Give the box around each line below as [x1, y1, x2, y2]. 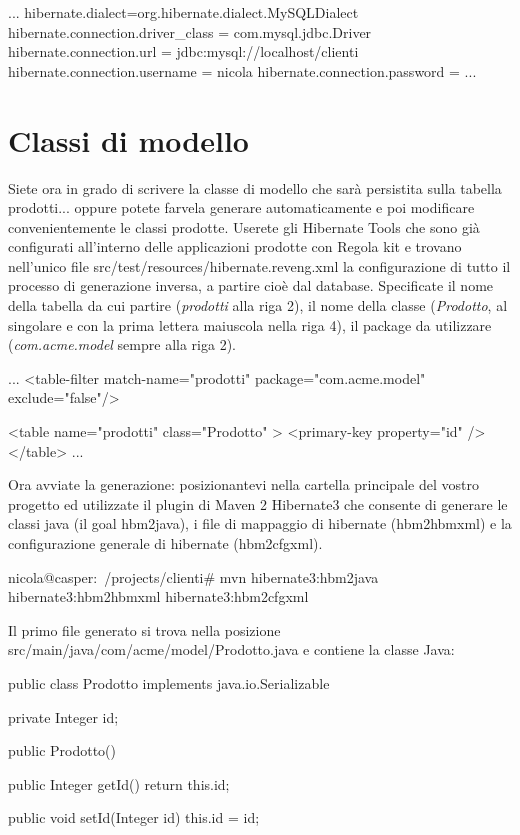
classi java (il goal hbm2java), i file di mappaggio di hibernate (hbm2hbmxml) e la [8, 513, 512, 534]
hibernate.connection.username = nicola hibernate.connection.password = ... [8, 60, 477, 81]
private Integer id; [8, 706, 119, 727]
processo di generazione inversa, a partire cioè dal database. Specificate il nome [8, 275, 494, 296]
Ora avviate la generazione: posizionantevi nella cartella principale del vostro [8, 474, 479, 495]
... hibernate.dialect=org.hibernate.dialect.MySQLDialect [8, 2, 359, 22]
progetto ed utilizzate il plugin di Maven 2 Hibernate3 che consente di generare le [8, 493, 508, 514]
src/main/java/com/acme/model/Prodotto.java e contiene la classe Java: [8, 639, 455, 660]
